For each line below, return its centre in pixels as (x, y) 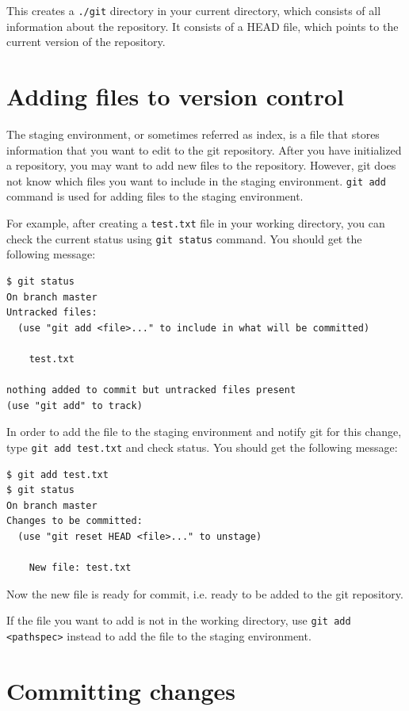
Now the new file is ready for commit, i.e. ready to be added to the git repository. (205, 593)
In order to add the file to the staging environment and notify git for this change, (204, 432)
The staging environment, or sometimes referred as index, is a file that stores (193, 134)
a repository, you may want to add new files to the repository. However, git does (201, 165)
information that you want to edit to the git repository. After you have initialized (204, 149)
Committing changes (121, 690)
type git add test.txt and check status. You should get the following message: (202, 447)
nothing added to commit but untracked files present (151, 390)
